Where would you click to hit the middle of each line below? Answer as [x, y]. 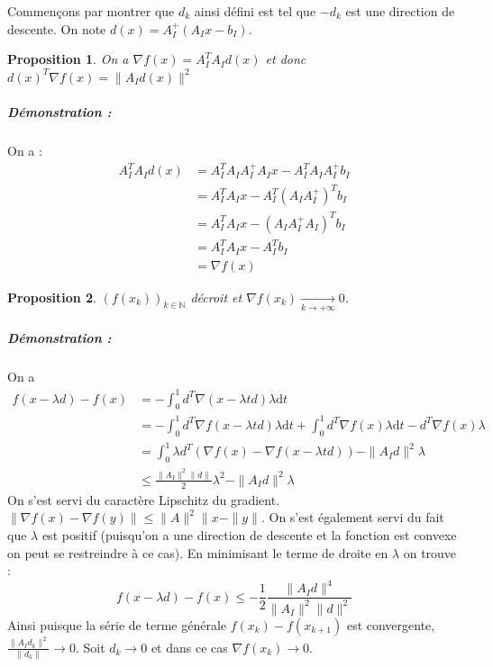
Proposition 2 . [52, 297]
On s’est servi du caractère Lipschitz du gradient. [144, 499]
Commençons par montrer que [91, 11]
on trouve [430, 552]
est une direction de [400, 11]
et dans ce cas [189, 647]
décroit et [216, 297]
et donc [286, 59]
